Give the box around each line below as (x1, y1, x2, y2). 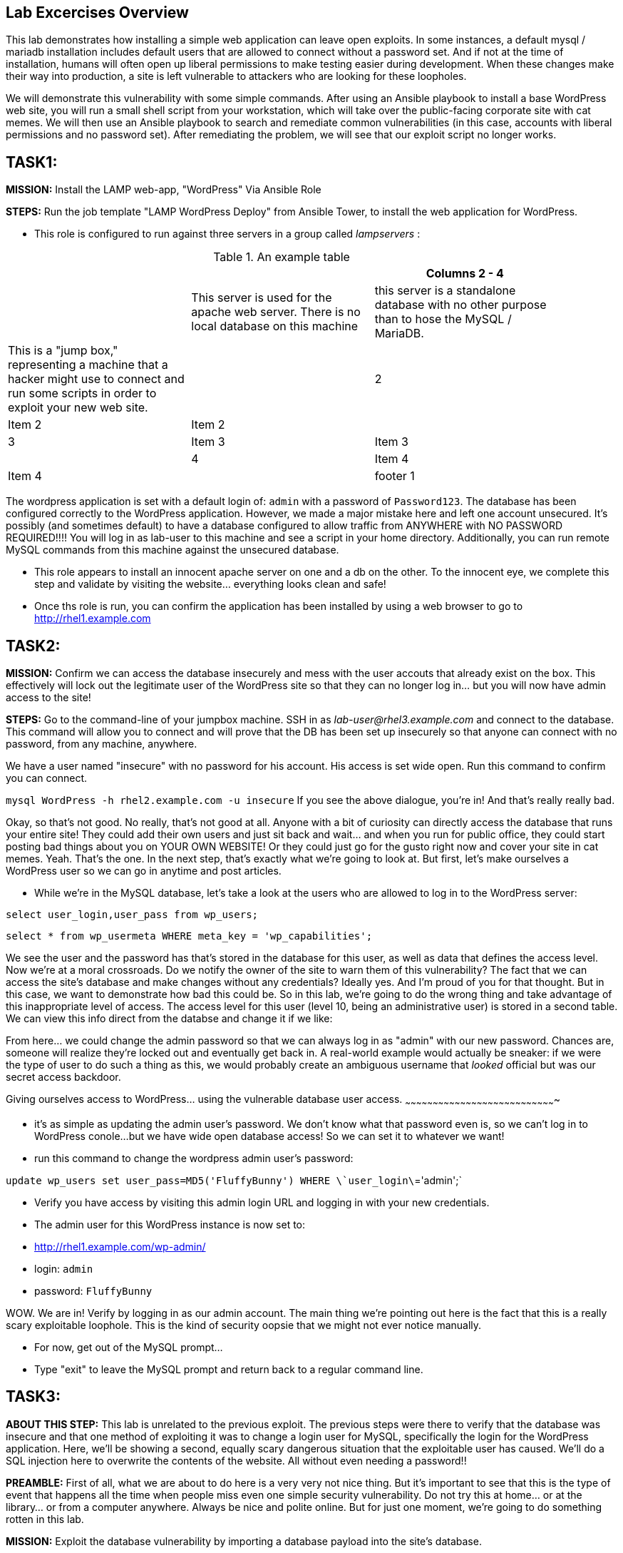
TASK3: (6, 1387, 61, 1406)
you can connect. (6, 772, 88, 785)
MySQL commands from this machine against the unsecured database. (6, 544, 339, 556)
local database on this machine (191, 319, 359, 334)
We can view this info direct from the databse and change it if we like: (6, 1012, 333, 1025)
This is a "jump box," (8, 343, 118, 358)
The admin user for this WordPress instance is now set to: (34, 1218, 306, 1231)
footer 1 (374, 469, 415, 484)
